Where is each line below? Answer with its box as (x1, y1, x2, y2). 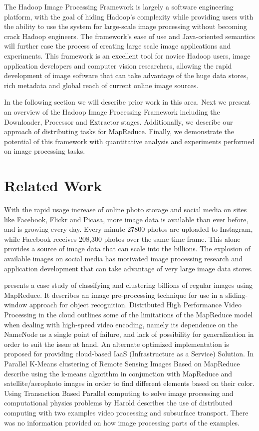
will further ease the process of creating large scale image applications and (4, 41, 231, 51)
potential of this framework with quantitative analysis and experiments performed (4, 136, 255, 146)
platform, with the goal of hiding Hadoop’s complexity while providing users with (4, 11, 254, 22)
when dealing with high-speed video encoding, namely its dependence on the (4, 319, 238, 329)
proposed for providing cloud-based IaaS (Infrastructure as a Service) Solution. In (4, 348, 254, 359)
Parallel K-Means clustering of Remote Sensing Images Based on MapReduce (4, 358, 240, 368)
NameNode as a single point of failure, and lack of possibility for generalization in (4, 329, 254, 339)
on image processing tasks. (4, 146, 85, 156)
